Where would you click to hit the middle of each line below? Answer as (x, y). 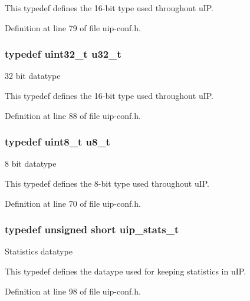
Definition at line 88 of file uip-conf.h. (73, 115)
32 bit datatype (33, 76)
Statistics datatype (39, 251)
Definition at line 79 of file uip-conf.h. (73, 27)
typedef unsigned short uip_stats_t (92, 229)
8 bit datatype (31, 163)
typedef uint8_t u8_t (57, 142)
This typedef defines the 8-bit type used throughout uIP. (107, 183)
